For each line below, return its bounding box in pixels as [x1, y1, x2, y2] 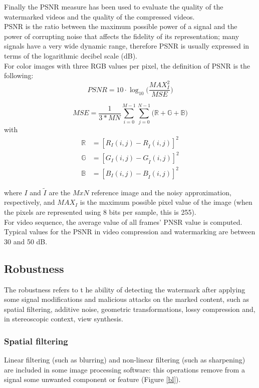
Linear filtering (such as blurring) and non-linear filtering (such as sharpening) [4, 354, 245, 365]
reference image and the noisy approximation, [91, 187, 231, 197]
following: [4, 70, 34, 81]
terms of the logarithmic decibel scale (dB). [4, 50, 138, 61]
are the [49, 187, 71, 197]
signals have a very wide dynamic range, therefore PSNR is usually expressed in [4, 41, 249, 51]
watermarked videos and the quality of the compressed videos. [4, 11, 195, 22]
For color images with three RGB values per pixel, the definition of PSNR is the [4, 60, 250, 71]
